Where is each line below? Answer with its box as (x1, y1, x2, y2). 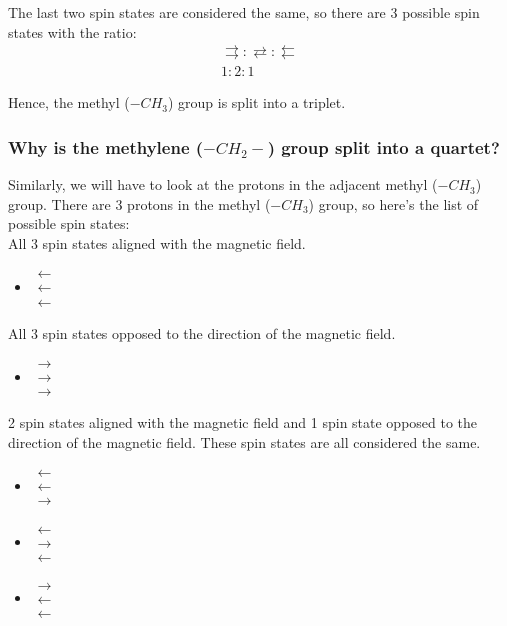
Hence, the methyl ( (8, 92, 130, 113)
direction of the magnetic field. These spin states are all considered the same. (8, 431, 481, 452)
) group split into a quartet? (267, 134, 500, 159)
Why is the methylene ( (8, 134, 204, 159)
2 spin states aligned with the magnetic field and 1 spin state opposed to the (8, 412, 478, 433)
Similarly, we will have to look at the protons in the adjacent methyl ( (8, 174, 438, 195)
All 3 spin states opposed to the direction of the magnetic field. (8, 322, 396, 343)
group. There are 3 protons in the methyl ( (8, 193, 271, 214)
